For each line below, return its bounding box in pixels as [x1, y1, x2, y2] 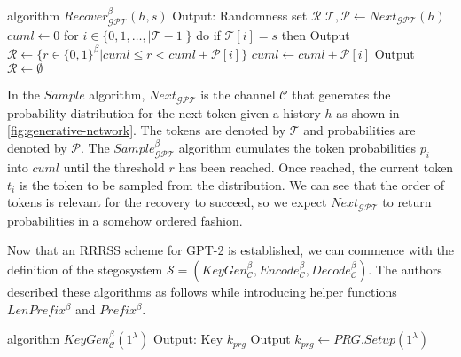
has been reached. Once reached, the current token [178, 158, 454, 177]
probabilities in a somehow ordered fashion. [7, 210, 243, 229]
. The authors [368, 260, 442, 278]
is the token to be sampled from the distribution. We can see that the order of [19, 175, 445, 194]
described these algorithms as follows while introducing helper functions [7, 282, 397, 300]
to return [382, 193, 432, 211]
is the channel [200, 85, 276, 104]
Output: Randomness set [172, 6, 308, 24]
